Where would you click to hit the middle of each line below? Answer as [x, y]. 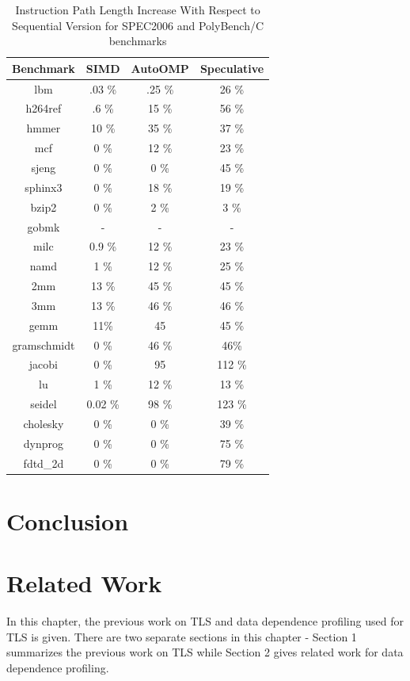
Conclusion [68, 520]
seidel [44, 404]
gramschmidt [44, 344]
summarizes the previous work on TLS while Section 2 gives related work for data [205, 652]
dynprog [44, 443]
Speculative [232, 68]
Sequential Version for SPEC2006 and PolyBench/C [138, 25]
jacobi [43, 364]
